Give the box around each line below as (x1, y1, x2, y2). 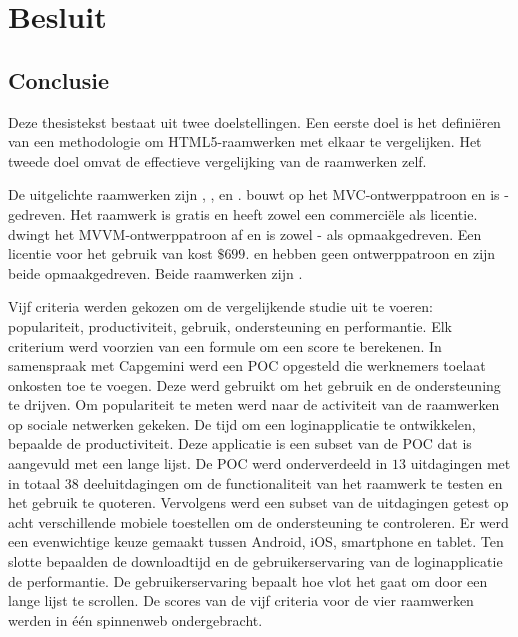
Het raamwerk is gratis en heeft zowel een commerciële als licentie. (70, 203, 478, 224)
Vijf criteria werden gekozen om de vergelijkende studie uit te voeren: (8, 296, 433, 317)
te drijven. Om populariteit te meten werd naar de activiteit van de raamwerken (8, 394, 500, 415)
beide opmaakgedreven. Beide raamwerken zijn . (8, 262, 303, 283)
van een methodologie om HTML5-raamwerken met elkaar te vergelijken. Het (8, 131, 482, 152)
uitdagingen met (410, 453, 511, 474)
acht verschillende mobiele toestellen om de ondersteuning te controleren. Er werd (8, 511, 509, 532)
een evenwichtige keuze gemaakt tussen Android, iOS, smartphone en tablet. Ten (8, 531, 504, 552)
